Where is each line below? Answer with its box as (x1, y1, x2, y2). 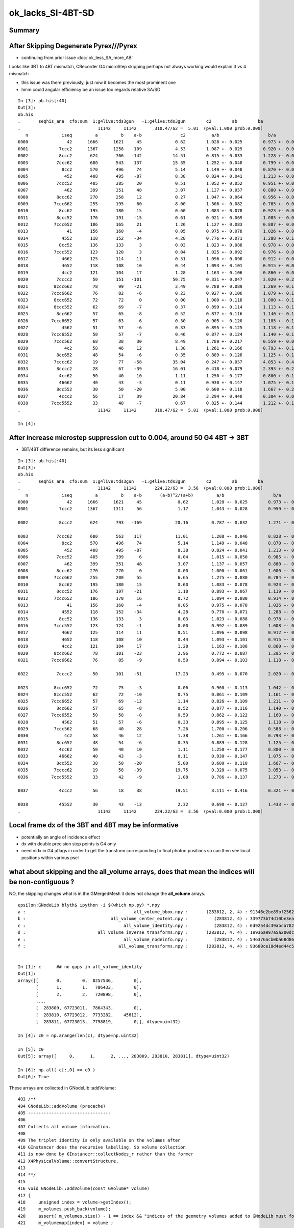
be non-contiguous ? (9, 878, 74, 886)
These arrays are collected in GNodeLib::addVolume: (9, 1085, 116, 1090)
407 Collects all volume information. (18, 1124, 111, 1129)
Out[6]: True (18, 1074, 49, 1080)
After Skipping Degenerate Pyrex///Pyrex (9, 42, 137, 50)
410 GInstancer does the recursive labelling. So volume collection (18, 1144, 186, 1150)
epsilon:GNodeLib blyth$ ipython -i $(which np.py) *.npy (18, 902, 160, 908)
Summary (9, 26, 40, 34)
